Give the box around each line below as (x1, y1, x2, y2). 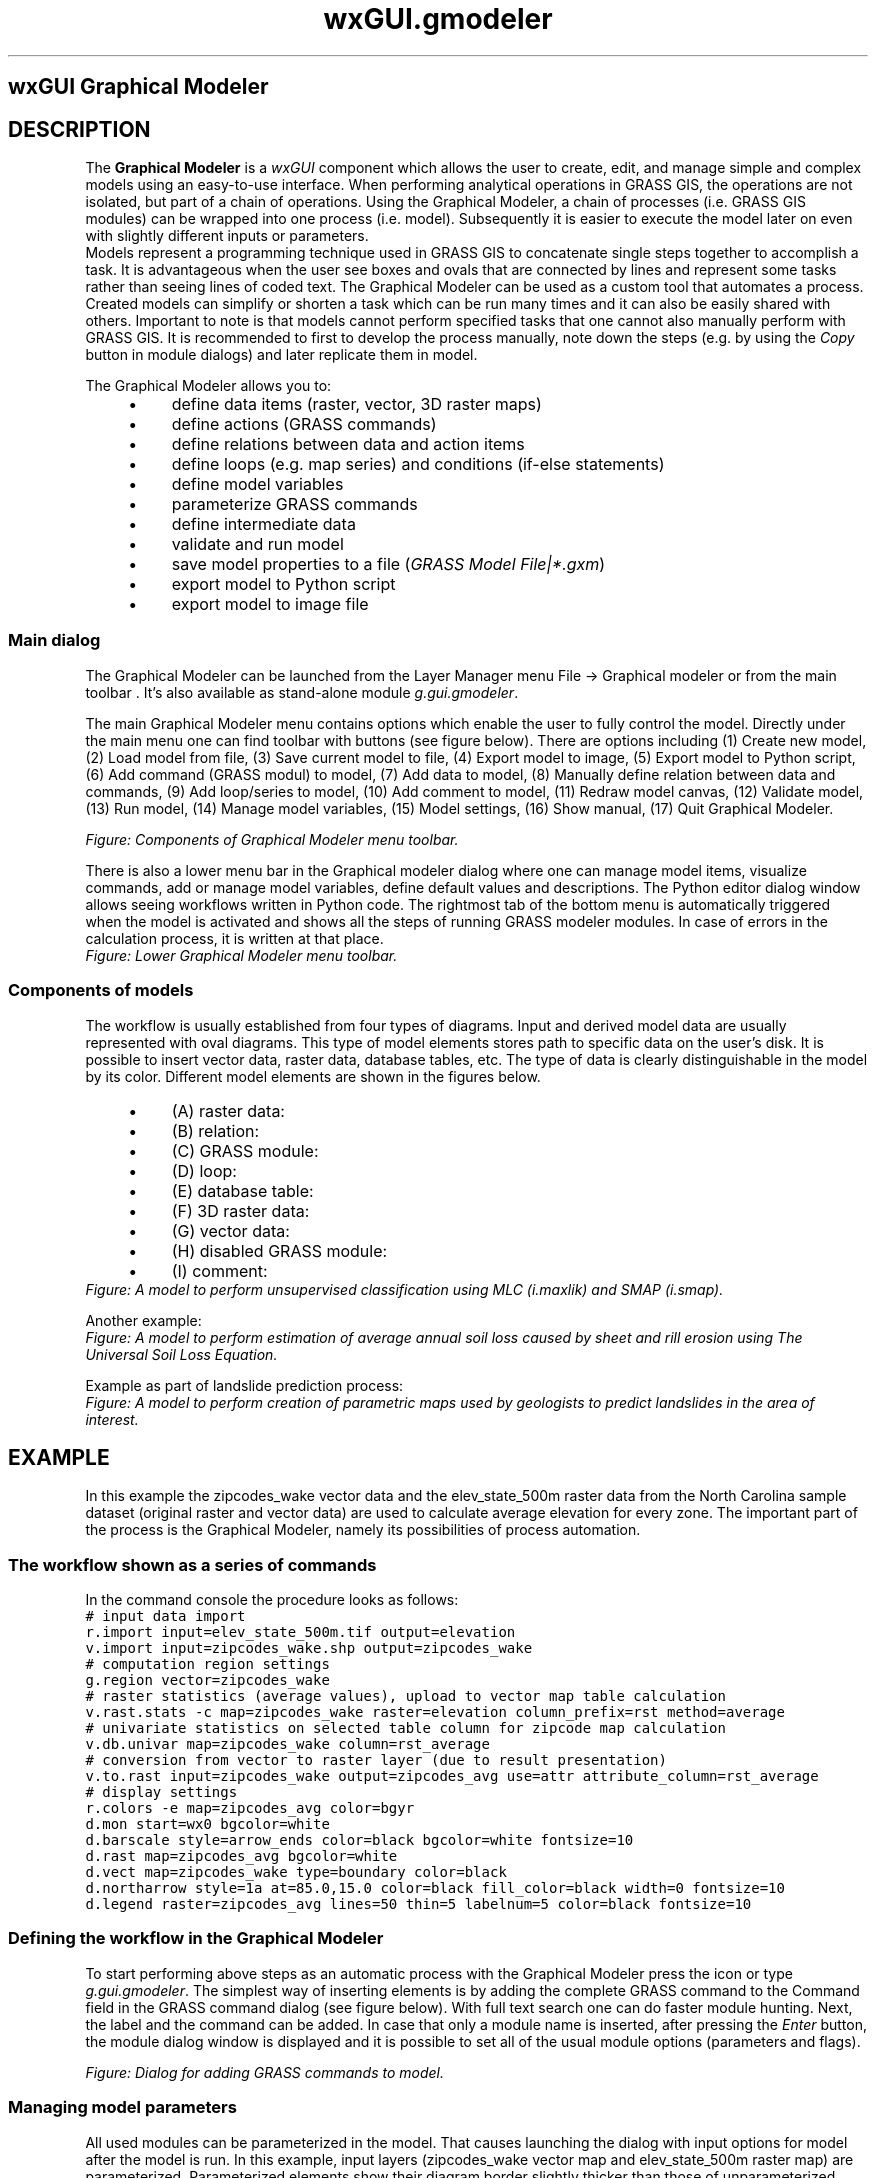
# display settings (85, 1784, 238, 1801)
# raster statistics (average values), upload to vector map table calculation (85, 1688, 726, 1705)
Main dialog (8, 630, 101, 651)
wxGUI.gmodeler (323, 2, 553, 36)
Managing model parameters (8, 2097, 237, 2118)
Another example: (85, 1311, 202, 1329)
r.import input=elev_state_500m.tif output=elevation (85, 1624, 516, 1641)
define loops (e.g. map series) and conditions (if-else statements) (171, 454, 665, 475)
